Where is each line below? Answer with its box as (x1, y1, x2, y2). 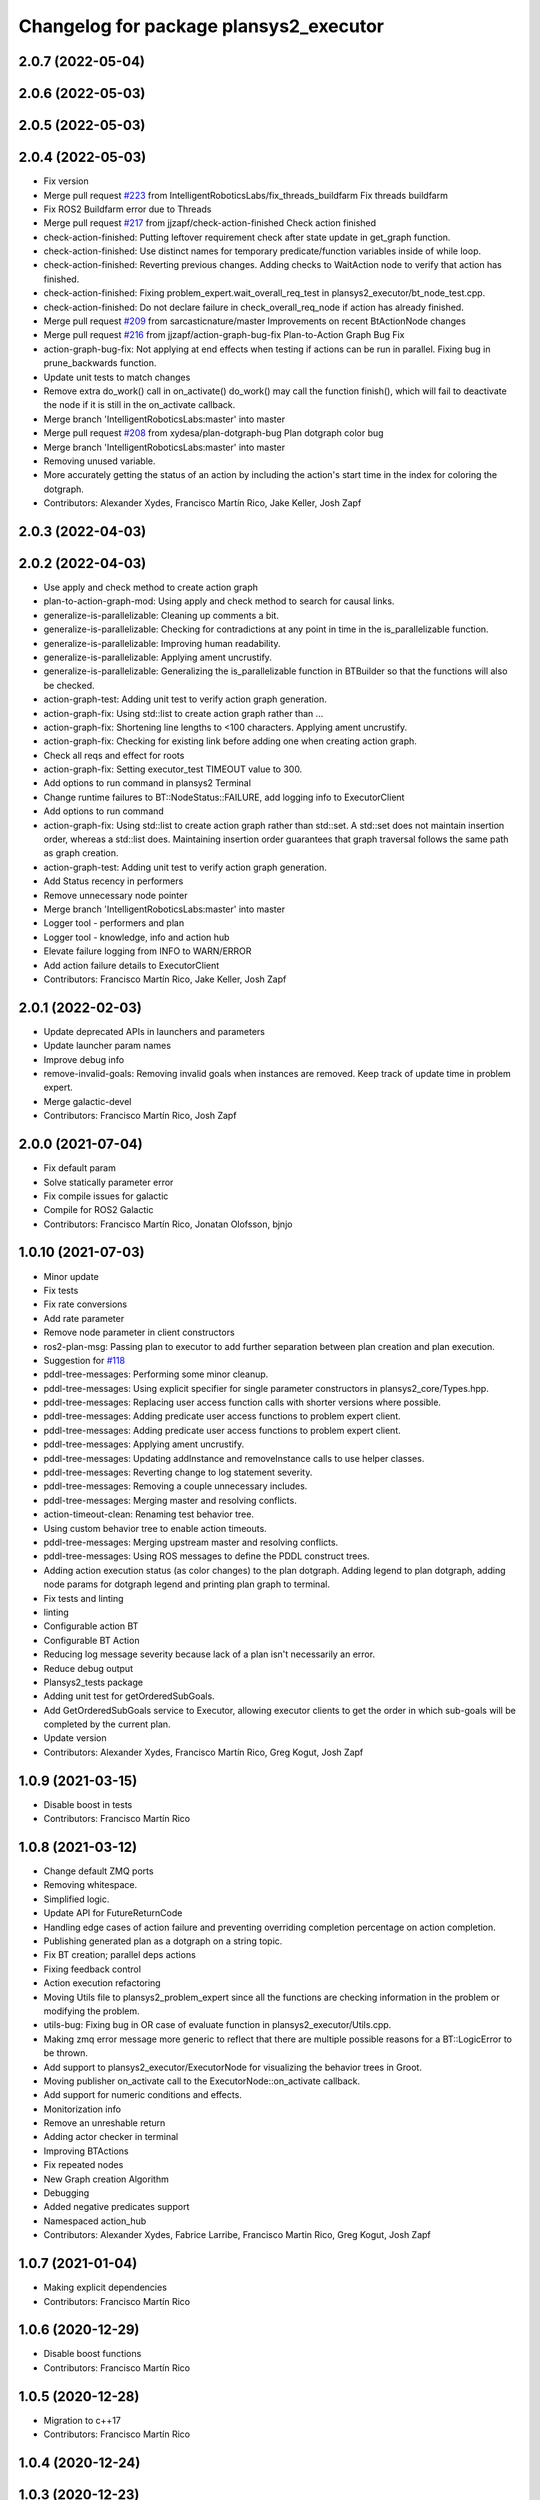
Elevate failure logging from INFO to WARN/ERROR (43, 945, 252, 957)
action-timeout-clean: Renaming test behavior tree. (43, 1508, 255, 1520)
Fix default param (43, 1162, 117, 1174)
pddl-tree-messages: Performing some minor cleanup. (43, 1368, 269, 1380)
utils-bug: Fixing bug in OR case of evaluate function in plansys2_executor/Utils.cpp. (43, 2019, 392, 2031)
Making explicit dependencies (43, 2281, 167, 2294)
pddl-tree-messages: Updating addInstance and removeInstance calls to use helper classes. (43, 1452, 425, 1464)
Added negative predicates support (43, 2201, 190, 2213)
